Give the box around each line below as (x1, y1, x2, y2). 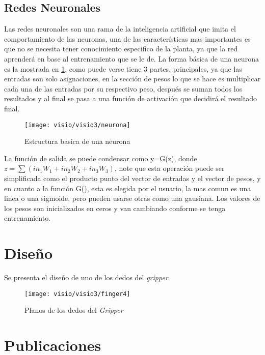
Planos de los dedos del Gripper (24, 305, 123, 315)
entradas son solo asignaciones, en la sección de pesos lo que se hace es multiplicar (4, 73, 261, 84)
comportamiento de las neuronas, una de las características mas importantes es (4, 33, 251, 44)
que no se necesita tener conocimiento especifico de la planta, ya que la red (4, 43, 238, 54)
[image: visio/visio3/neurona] (24, 121, 130, 129)
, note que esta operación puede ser (114, 163, 225, 173)
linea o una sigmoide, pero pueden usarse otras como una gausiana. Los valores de (4, 193, 260, 203)
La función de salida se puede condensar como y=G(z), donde (4, 153, 197, 163)
